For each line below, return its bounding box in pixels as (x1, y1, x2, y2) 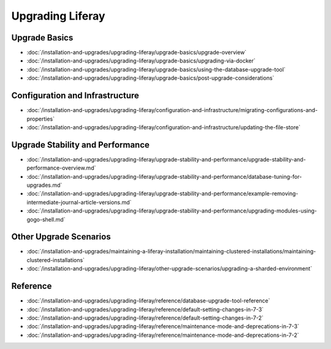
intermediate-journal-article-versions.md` (26, 198, 132, 206)
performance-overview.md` (26, 164, 96, 171)
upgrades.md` (26, 181, 63, 189)
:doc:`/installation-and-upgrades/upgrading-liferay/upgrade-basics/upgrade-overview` (26, 49, 247, 56)
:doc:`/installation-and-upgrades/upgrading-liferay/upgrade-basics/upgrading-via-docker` (26, 57, 256, 64)
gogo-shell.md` (26, 216, 66, 223)
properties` (26, 115, 55, 122)
